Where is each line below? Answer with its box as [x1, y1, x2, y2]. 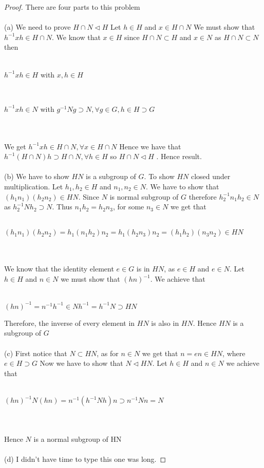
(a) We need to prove [4, 22, 71, 32]
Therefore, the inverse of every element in [4, 317, 135, 328]
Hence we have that [119, 141, 181, 151]
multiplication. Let [4, 181, 63, 191]
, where [222, 347, 246, 358]
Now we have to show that [40, 358, 123, 368]
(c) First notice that [4, 347, 67, 358]
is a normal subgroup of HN [33, 433, 122, 444]
